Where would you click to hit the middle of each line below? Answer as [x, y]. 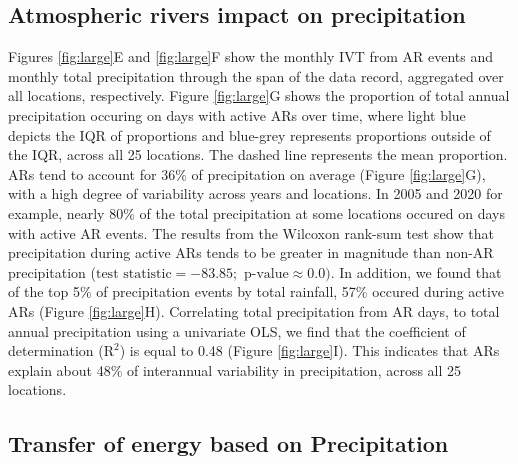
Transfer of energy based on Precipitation [228, 443]
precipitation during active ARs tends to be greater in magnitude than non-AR [251, 252]
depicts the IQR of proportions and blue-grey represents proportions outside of [249, 134]
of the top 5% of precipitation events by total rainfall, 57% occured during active [256, 291]
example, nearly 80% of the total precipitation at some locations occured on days [256, 212]
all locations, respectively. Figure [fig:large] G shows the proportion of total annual [259, 95]
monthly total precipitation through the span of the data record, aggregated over [256, 75]
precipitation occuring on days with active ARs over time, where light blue [237, 114]
